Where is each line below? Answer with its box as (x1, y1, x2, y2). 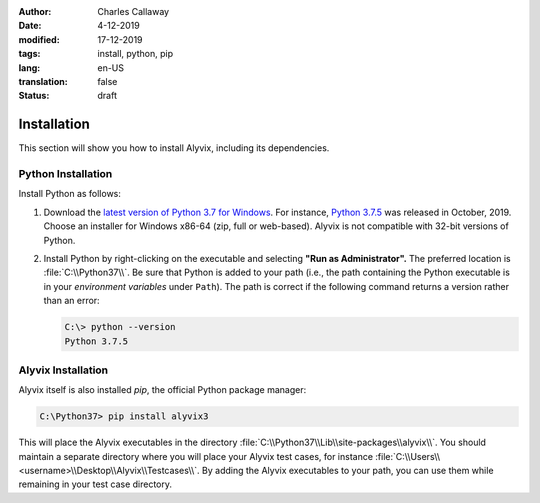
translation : (18, 75, 69, 87)
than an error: (43, 295, 100, 307)
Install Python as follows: (18, 188, 122, 200)
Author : (18, 6, 52, 17)
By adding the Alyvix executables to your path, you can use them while (201, 464, 494, 476)
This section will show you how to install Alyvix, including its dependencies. (18, 142, 330, 154)
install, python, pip (97, 48, 174, 60)
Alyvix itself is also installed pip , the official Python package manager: (18, 384, 307, 396)
